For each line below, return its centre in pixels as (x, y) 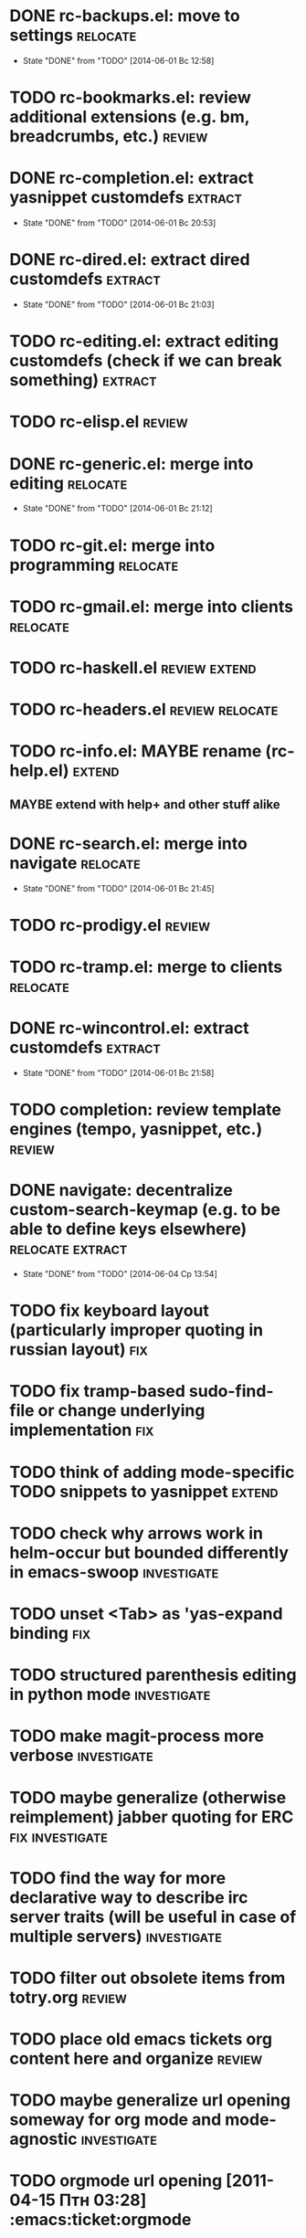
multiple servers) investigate (116, 1936)
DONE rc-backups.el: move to (125, 16)
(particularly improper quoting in (136, 1330)
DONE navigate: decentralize (121, 1191)
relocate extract (69, 1249)
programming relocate (94, 565)
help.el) (40, 771)
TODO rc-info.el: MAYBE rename (136, 751)
